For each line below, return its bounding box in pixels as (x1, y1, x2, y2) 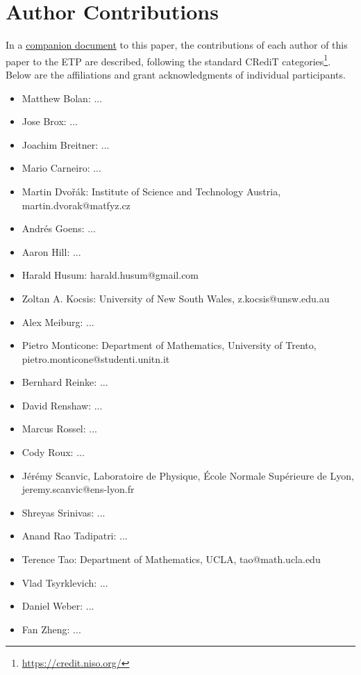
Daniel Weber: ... (22, 599, 94, 613)
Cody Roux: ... (22, 445, 85, 460)
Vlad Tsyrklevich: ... (22, 575, 108, 589)
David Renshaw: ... (22, 398, 103, 412)
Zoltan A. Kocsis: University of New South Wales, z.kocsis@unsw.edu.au (22, 291, 330, 305)
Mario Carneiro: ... (22, 161, 101, 175)
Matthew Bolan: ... (22, 90, 103, 105)
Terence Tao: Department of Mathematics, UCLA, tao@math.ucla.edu (22, 552, 321, 567)
